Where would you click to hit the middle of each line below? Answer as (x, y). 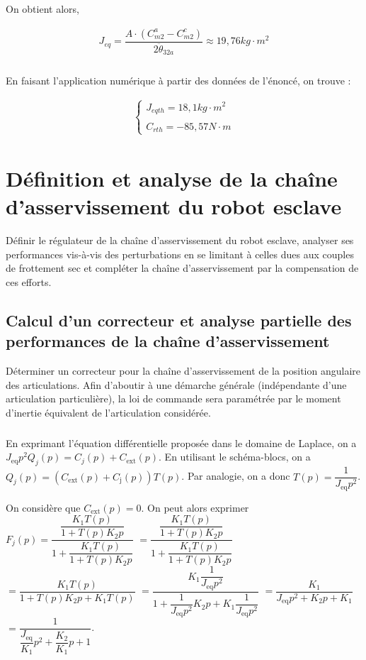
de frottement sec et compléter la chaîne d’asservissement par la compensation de (182, 268)
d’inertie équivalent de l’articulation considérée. (108, 412)
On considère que (43, 507)
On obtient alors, (42, 9)
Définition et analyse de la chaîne (172, 178)
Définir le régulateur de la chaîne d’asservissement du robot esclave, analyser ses (180, 240)
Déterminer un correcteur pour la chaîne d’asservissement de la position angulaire (183, 371)
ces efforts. (29, 281)
